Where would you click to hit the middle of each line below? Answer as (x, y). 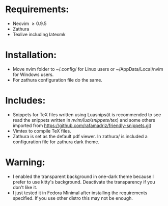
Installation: (31, 55)
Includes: (25, 101)
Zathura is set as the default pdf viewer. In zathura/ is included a (80, 136)
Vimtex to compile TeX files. (42, 131)
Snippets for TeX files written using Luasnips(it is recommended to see (87, 114)
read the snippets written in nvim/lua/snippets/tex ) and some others (84, 120)
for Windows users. (33, 74)
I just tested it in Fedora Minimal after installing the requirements (80, 193)
